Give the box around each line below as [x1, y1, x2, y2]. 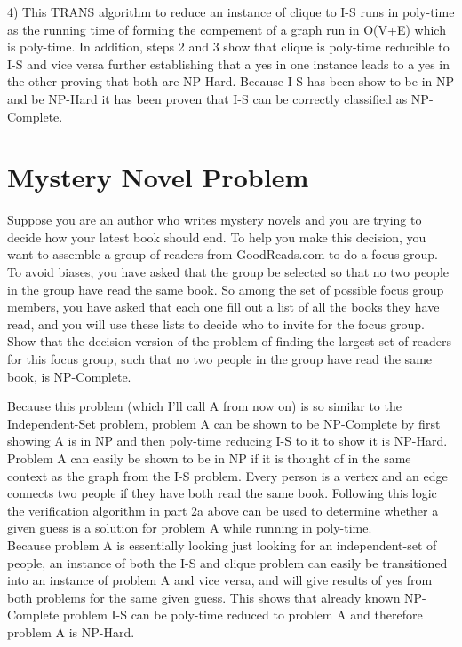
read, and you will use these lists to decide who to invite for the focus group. [7, 314, 425, 333]
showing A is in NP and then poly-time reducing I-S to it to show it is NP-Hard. [7, 431, 448, 450]
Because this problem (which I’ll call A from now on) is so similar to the [7, 397, 402, 415]
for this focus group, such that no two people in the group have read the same [7, 350, 433, 368]
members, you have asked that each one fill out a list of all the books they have [7, 297, 440, 316]
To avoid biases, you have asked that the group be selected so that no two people [7, 263, 449, 281]
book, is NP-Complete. [7, 367, 131, 385]
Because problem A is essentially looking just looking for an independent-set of [7, 535, 437, 554]
